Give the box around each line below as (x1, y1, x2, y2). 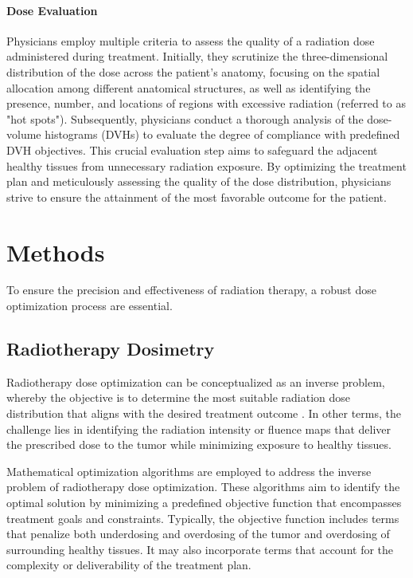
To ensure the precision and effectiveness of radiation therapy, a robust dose (6, 281, 376, 298)
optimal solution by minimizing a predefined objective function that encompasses (6, 494, 402, 510)
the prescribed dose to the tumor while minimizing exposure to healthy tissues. (6, 436, 392, 453)
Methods (6, 235, 105, 268)
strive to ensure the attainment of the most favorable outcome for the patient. (6, 188, 387, 205)
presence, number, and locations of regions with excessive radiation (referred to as (6, 95, 406, 112)
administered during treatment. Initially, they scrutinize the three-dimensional (6, 48, 388, 65)
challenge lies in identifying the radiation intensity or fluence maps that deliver (6, 420, 391, 437)
